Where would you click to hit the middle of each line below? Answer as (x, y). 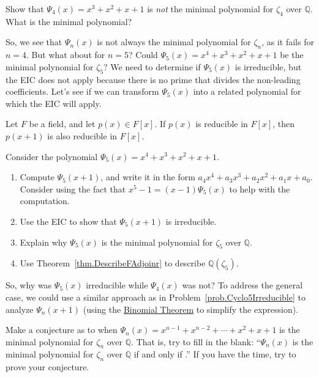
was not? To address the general (242, 285)
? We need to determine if (152, 66)
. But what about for (66, 55)
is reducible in (222, 124)
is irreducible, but (268, 66)
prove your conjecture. (47, 367)
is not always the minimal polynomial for (174, 42)
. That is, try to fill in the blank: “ (196, 341)
